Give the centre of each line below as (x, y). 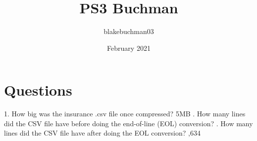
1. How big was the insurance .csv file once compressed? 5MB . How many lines (125, 114)
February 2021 (129, 48)
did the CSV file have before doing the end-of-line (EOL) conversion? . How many (128, 123)
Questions (38, 90)
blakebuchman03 (129, 31)
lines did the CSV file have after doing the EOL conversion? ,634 (102, 133)
